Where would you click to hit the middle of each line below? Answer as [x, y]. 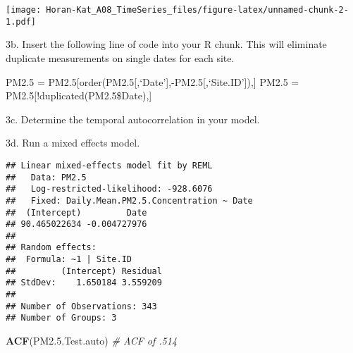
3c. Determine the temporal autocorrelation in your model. [133, 119]
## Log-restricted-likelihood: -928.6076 [109, 189]
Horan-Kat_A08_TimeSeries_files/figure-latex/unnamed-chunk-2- [197, 10]
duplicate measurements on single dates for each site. [120, 57]
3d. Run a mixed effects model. [73, 143]
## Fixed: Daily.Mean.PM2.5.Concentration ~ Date [129, 200]
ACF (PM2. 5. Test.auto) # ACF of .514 [92, 341]
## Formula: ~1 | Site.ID [69, 260]
